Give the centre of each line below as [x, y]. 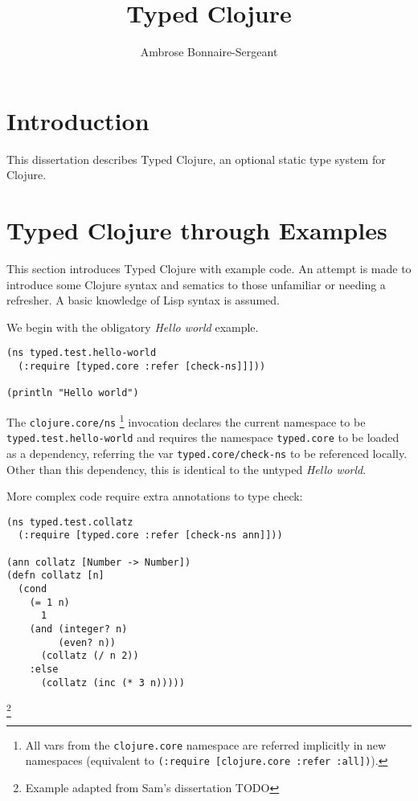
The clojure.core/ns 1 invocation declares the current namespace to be [186, 420]
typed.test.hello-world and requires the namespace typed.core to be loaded [203, 437]
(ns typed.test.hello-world [82, 353]
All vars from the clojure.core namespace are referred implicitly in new [206, 744]
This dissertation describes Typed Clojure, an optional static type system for [196, 159]
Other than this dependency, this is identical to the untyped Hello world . [186, 469]
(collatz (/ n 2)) [90, 656]
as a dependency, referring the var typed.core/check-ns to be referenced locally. [207, 453]
